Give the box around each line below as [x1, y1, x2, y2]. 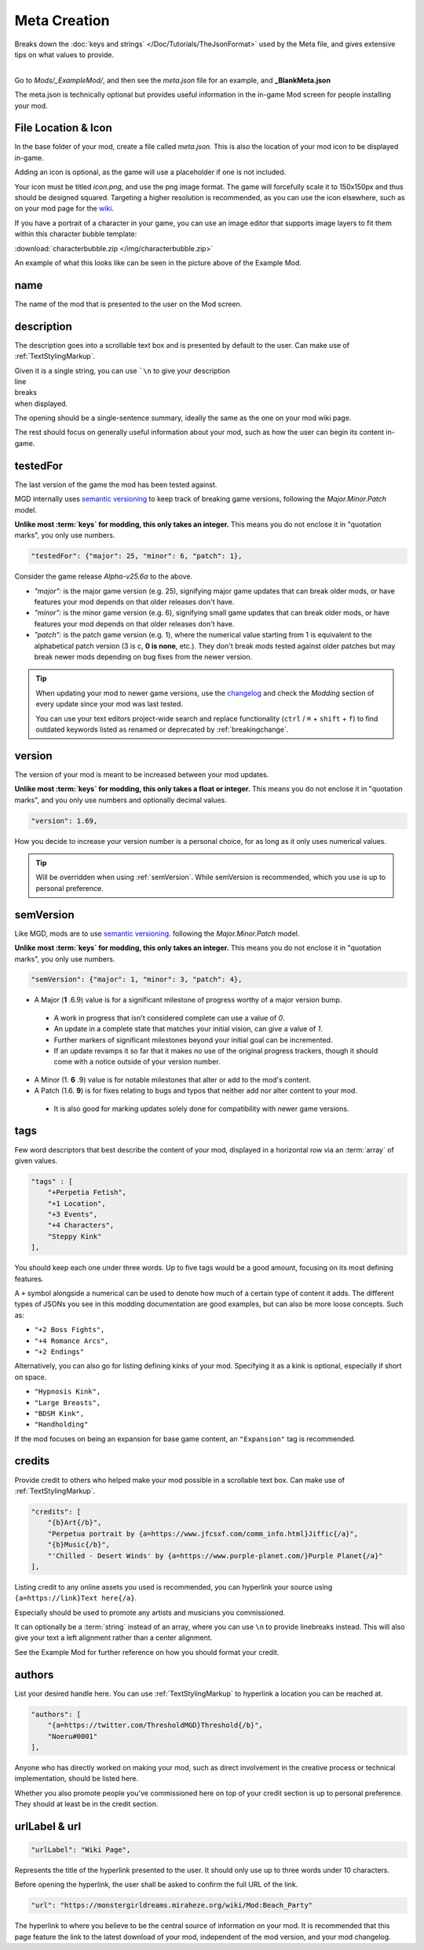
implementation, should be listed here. [14, 1774, 139, 1784]
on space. [14, 1372, 47, 1382]
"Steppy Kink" [47, 1232, 102, 1240]
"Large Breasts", [34, 1398, 101, 1407]
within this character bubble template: [14, 229, 137, 239]
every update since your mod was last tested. [35, 699, 184, 709]
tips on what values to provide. [14, 49, 114, 59]
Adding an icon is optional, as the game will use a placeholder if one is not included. [14, 167, 287, 177]
